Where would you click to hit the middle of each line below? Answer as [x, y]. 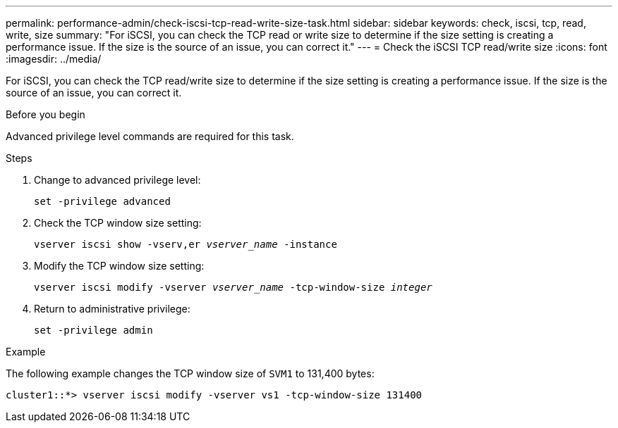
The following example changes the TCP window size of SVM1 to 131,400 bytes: [190, 373]
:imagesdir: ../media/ [54, 59]
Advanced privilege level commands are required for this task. [150, 136]
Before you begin [46, 114]
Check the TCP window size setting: [118, 223]
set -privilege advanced [102, 201]
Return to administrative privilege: [112, 309]
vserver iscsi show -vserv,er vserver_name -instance [186, 244]
